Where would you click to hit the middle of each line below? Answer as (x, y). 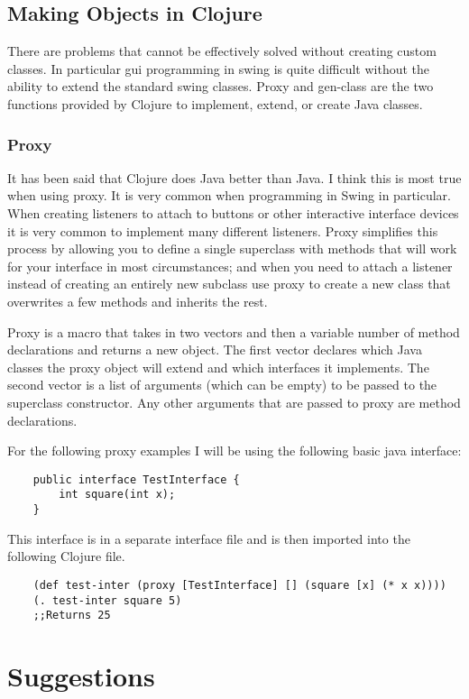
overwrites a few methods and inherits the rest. (138, 301)
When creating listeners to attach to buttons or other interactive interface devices (233, 212)
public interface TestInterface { (136, 479)
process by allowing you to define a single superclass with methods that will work (232, 248)
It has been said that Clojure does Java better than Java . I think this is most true (234, 177)
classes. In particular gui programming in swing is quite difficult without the (219, 68)
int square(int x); (117, 495)
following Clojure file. (66, 556)
